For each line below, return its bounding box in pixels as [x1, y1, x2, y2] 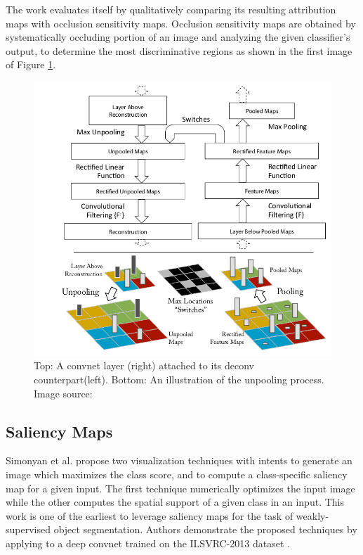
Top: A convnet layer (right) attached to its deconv [34, 358, 254, 373]
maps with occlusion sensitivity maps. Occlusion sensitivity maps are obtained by [6, 15, 356, 30]
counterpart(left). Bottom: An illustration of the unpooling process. [34, 371, 324, 386]
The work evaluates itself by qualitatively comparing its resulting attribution [6, 2, 336, 16]
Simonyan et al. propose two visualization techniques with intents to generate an [6, 453, 352, 468]
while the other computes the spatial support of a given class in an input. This [6, 495, 344, 509]
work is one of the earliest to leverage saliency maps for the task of [6, 508, 293, 523]
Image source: [34, 385, 93, 400]
